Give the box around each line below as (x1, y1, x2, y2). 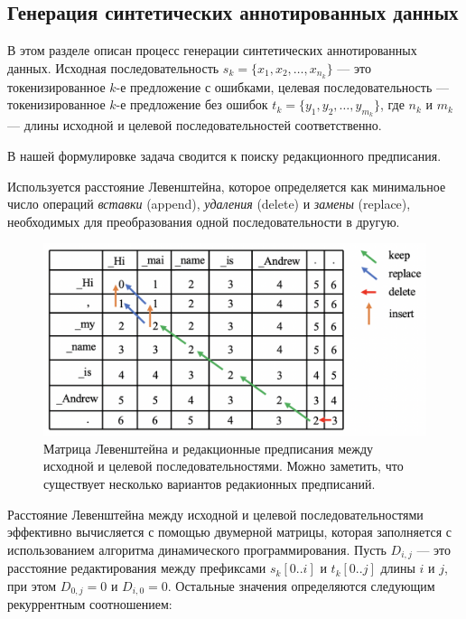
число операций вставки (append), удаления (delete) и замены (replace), (7, 194, 411, 213)
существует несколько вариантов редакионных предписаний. (43, 474, 376, 493)
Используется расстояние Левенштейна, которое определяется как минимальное (7, 176, 446, 195)
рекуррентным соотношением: (7, 595, 172, 614)
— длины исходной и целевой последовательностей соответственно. (7, 116, 382, 135)
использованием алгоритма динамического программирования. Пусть (7, 539, 387, 558)
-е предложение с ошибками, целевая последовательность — (116, 77, 449, 96)
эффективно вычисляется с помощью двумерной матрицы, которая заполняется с (7, 522, 452, 541)
